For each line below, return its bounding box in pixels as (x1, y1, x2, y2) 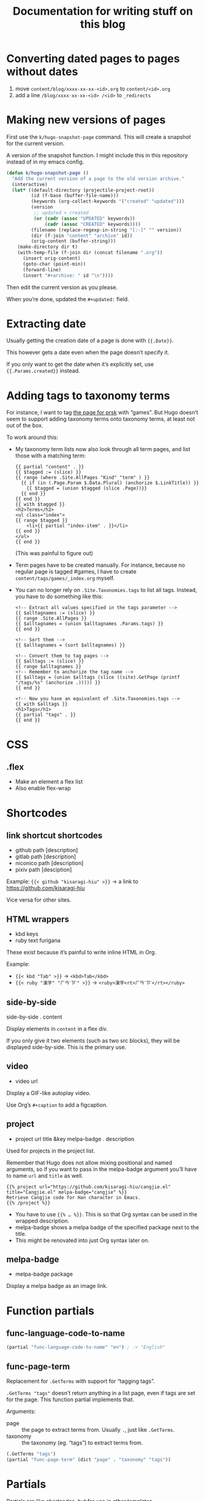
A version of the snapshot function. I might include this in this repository (6, 151, 188, 159)
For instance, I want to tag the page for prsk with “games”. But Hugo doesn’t (6, 409, 199, 416)
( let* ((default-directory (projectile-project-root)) (12, 187, 155, 193)
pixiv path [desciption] (15, 866, 72, 874)
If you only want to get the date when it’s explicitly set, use (6, 361, 154, 368)
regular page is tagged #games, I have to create (15, 568, 136, 575)
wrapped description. (15, 1217, 70, 1224)
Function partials (6, 1304, 95, 1317)
